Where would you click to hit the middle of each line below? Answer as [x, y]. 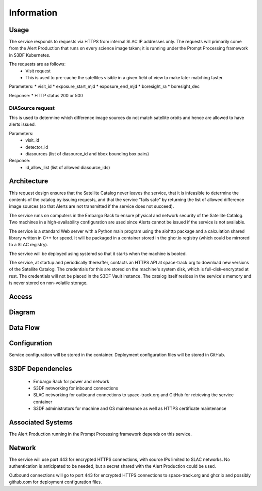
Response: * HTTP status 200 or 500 [46, 95]
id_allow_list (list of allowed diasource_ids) [68, 167]
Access [21, 297]
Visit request [38, 71]
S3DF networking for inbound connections [76, 388]
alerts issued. [22, 124]
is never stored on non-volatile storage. [48, 283]
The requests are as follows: [37, 64]
